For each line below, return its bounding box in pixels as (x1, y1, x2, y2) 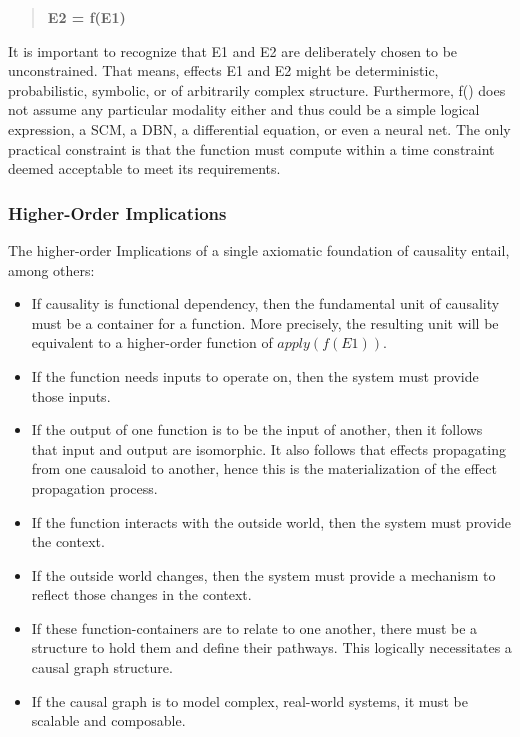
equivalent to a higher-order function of (31, 332, 273, 353)
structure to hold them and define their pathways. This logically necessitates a (31, 637, 512, 658)
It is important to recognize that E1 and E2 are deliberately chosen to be (8, 40, 458, 61)
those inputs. (31, 385, 111, 406)
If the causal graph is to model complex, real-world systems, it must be (31, 690, 468, 711)
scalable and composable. (31, 710, 186, 731)
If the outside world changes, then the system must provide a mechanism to (31, 564, 496, 585)
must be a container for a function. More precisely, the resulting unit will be (31, 312, 499, 333)
